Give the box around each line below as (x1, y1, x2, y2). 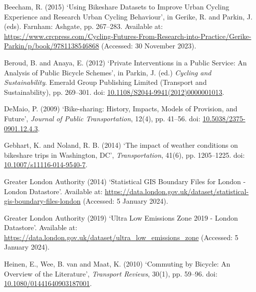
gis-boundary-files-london (4, 196, 81, 206)
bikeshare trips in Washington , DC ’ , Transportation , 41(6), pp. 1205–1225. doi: (4, 149, 245, 160)
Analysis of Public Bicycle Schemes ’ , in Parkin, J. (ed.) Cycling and (4, 67, 212, 77)
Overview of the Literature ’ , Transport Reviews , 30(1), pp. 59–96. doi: (4, 268, 218, 279)
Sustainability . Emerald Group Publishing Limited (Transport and (4, 77, 207, 87)
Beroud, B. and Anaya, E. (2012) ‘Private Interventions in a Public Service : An (4, 57, 247, 67)
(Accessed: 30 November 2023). (101, 40, 197, 51)
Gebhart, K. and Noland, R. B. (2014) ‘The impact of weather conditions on (4, 140, 238, 150)
